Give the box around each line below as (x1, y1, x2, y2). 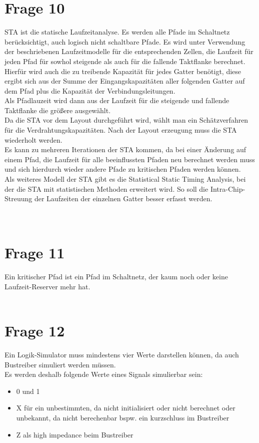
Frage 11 (4, 242, 65, 263)
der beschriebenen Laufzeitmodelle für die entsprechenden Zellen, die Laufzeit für (4, 46, 253, 57)
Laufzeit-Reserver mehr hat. (4, 281, 90, 291)
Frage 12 (4, 320, 65, 341)
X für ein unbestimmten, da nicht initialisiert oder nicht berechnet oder (16, 402, 235, 413)
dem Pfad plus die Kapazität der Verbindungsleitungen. (4, 85, 175, 96)
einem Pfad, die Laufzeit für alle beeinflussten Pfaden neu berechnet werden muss (4, 154, 255, 164)
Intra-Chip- (210, 183, 245, 194)
